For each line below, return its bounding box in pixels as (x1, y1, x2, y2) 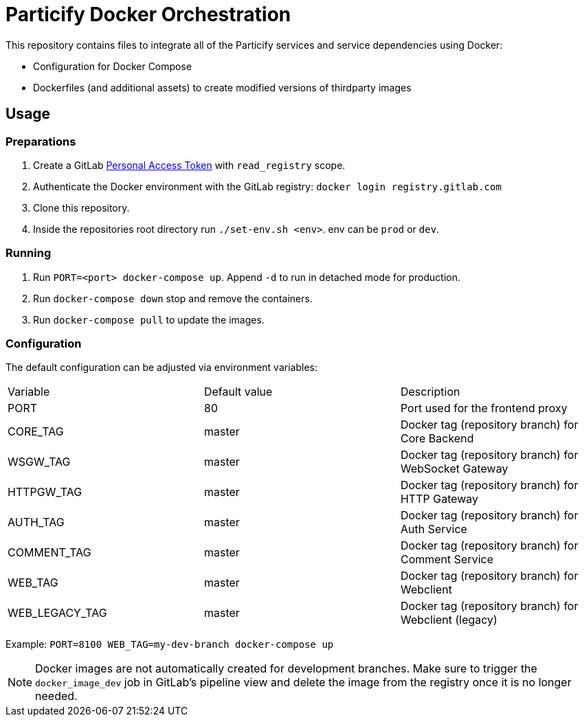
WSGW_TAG (8, 455, 71, 469)
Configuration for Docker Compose (33, 60, 192, 72)
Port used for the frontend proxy (400, 401, 568, 416)
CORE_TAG (8, 425, 64, 439)
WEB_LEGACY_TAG (8, 606, 107, 620)
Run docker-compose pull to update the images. (33, 313, 265, 326)
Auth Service (400, 522, 467, 537)
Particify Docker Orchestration (5, 3, 291, 26)
